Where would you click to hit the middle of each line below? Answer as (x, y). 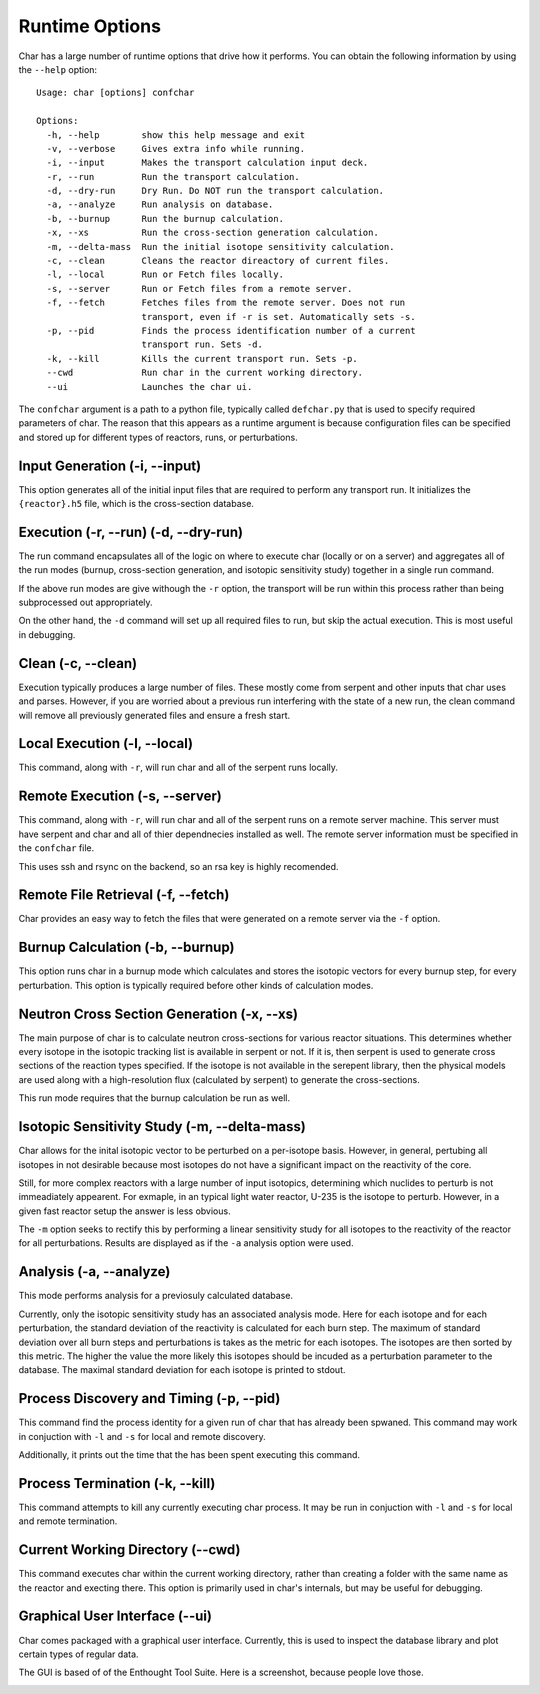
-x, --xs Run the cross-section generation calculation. (212, 233)
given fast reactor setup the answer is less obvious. (124, 1211)
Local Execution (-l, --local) (106, 743)
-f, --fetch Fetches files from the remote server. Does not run (226, 303)
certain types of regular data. (78, 1654)
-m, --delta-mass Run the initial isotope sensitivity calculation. (220, 246)
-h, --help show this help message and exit (175, 134)
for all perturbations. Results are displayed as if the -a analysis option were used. (186, 1243)
